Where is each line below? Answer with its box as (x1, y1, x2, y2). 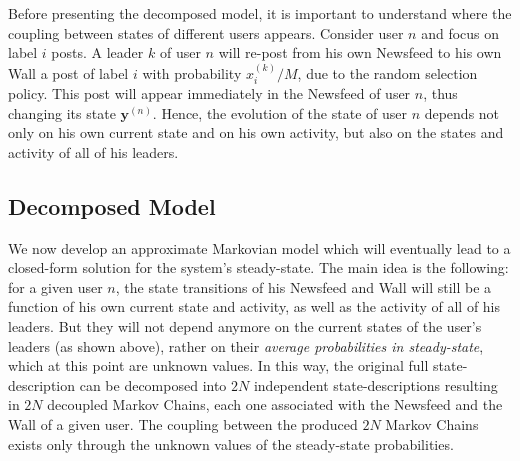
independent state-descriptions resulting (253, 374, 498, 395)
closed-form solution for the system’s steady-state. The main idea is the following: (8, 257, 509, 278)
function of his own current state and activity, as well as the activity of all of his (8, 296, 501, 317)
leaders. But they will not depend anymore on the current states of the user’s (8, 315, 482, 336)
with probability (142, 62, 242, 83)
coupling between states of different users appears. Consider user (8, 22, 404, 43)
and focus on (421, 22, 500, 43)
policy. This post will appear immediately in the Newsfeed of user (8, 83, 411, 104)
